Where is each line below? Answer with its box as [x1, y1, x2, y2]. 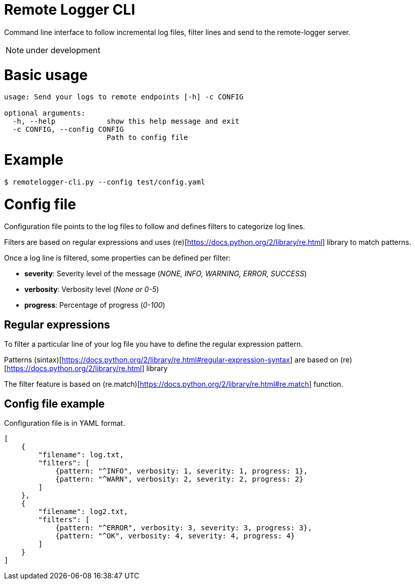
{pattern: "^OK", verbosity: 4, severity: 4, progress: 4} [55, 531, 295, 540]
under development [26, 45, 100, 55]
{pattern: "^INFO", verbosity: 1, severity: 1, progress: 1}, [55, 466, 308, 475]
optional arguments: [4, 109, 86, 118]
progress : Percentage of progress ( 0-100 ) [24, 301, 165, 310]
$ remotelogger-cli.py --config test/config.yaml [4, 177, 205, 186]
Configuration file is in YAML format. [4, 418, 125, 427]
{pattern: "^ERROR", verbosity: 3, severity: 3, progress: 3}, [55, 523, 312, 532]
